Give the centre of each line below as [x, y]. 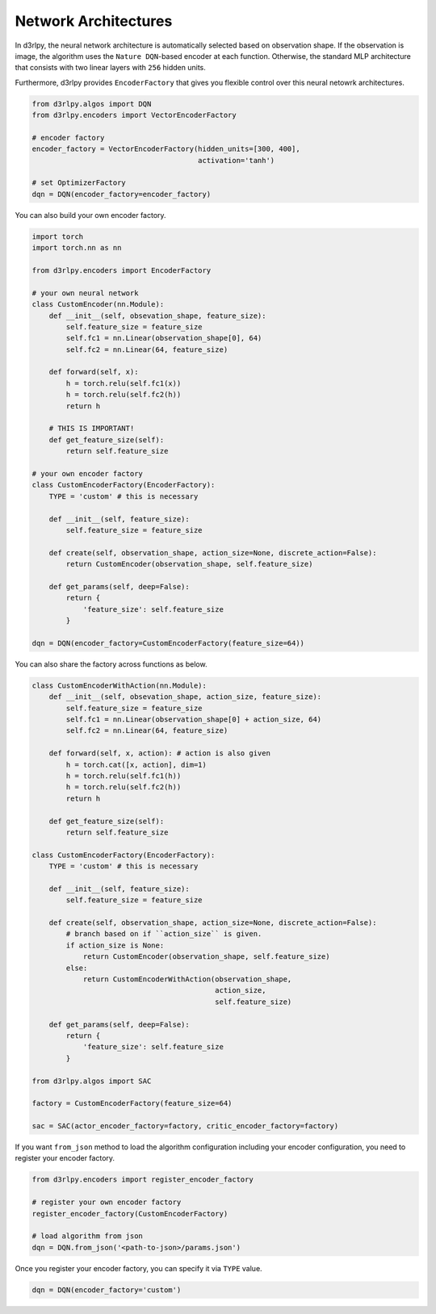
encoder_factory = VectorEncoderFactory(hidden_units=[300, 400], [166, 149]
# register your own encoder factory [107, 1202]
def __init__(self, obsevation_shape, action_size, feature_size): [185, 697]
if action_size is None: [115, 945]
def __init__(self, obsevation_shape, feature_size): [157, 316]
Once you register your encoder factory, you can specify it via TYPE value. [138, 1268]
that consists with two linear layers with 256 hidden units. [110, 68]
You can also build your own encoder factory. [90, 215]
